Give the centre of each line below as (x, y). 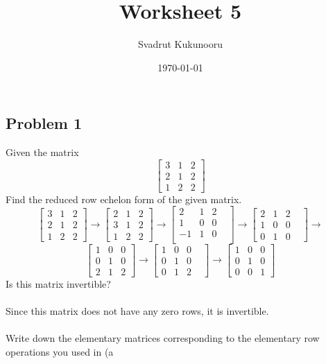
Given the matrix (42, 152)
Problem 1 (44, 123)
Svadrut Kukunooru (180, 44)
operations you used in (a (60, 351)
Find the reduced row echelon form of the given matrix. (124, 199)
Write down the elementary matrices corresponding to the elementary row (163, 338)
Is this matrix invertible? (58, 283)
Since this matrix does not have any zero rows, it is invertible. (137, 310)
